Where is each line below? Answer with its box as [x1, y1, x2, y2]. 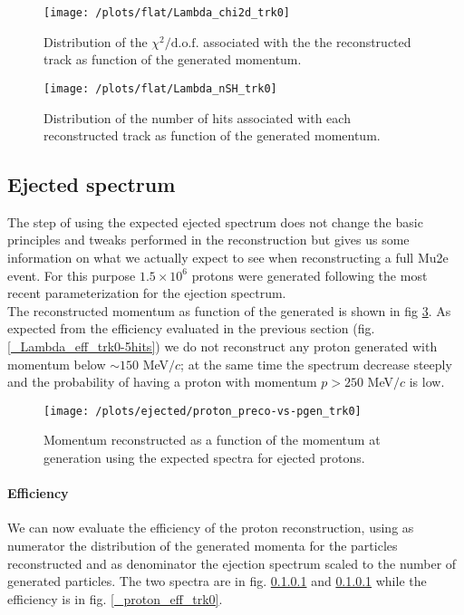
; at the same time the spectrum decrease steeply [180, 354, 452, 373]
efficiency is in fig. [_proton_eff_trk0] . [7, 589, 223, 608]
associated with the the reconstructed [203, 32, 411, 51]
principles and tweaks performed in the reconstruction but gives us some [7, 230, 410, 249]
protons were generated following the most [191, 265, 428, 284]
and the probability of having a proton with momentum [7, 372, 317, 391]
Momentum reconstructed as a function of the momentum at [43, 430, 381, 449]
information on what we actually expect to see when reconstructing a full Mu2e [7, 248, 449, 267]
